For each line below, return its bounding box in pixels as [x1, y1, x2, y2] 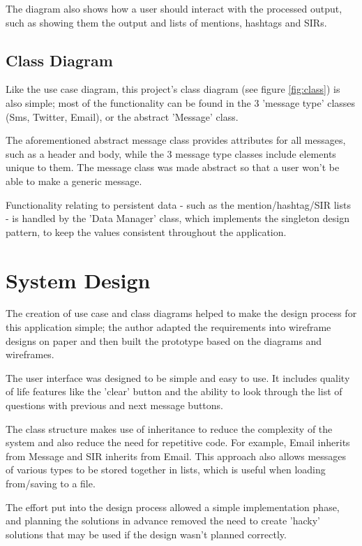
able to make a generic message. [6, 173, 142, 188]
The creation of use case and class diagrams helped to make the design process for [6, 306, 357, 320]
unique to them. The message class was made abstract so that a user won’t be [6, 160, 340, 175]
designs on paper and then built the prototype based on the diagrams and [6, 333, 322, 348]
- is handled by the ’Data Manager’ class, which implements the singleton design [6, 211, 350, 226]
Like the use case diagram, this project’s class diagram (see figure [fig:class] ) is [6, 82, 340, 96]
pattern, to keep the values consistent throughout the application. [6, 224, 287, 239]
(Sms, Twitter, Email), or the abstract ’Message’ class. [6, 109, 239, 124]
